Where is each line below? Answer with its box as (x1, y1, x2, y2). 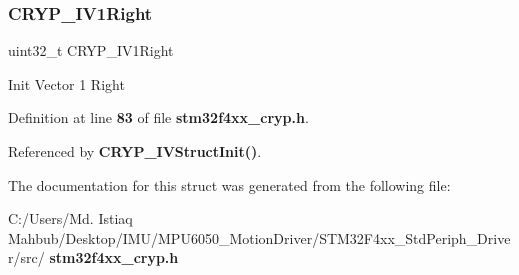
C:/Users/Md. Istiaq (8, 208, 133, 229)
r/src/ (8, 247, 45, 268)
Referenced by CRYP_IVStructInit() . (8, 141, 262, 161)
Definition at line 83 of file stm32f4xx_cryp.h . (8, 107, 309, 128)
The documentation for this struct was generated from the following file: (8, 174, 451, 195)
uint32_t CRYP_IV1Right (8, 40, 174, 61)
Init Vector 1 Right (8, 73, 125, 94)
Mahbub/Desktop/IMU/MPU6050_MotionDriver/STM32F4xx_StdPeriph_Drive (8, 227, 511, 248)
